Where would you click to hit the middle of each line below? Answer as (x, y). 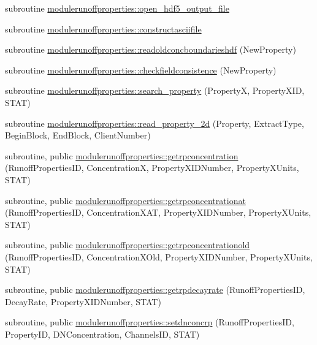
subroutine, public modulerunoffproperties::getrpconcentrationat (125, 200)
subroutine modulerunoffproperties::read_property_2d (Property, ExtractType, (155, 123)
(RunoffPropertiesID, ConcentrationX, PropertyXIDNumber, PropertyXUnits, (152, 168)
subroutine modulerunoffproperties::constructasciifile (103, 28)
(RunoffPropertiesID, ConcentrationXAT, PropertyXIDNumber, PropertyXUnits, (158, 212)
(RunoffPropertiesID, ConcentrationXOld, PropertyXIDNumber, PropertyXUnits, (159, 256)
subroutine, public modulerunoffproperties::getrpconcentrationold (128, 245)
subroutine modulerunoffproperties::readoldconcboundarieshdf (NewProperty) (151, 49)
